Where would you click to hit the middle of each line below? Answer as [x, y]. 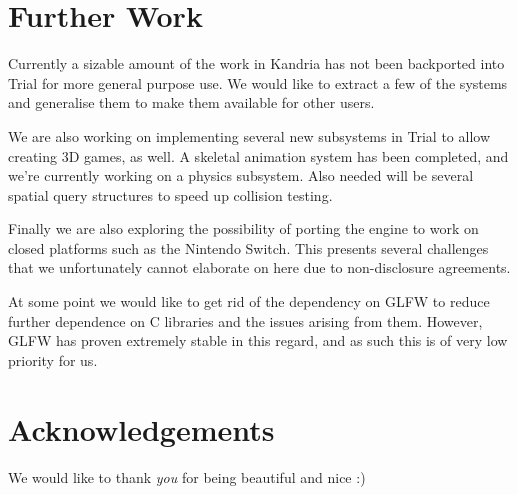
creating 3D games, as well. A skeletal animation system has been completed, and [258, 155]
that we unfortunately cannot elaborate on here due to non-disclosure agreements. [259, 267]
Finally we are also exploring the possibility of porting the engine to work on [243, 228]
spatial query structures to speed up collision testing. [170, 194]
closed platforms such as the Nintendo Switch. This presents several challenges [248, 247]
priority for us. [53, 359]
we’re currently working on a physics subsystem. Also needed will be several [241, 175]
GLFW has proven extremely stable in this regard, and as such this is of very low [258, 340]
